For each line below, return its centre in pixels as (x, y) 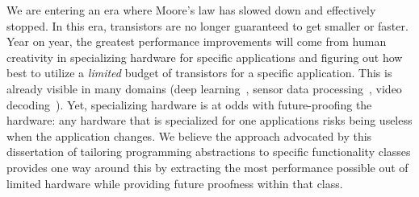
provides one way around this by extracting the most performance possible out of (207, 167)
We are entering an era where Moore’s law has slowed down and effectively (191, 10)
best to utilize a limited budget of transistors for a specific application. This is (199, 73)
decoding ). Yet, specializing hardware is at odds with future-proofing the (189, 104)
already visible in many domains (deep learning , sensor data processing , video (204, 88)
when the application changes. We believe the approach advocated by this (189, 135)
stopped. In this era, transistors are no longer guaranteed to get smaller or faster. (207, 25)
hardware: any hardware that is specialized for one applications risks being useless (209, 120)
